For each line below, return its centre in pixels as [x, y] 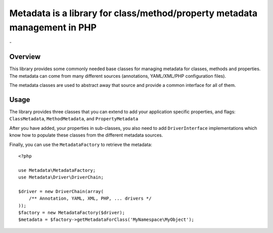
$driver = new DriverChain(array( [61, 191]
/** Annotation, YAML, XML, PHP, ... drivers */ [90, 199]
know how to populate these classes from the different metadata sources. [86, 135]
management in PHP [53, 27]
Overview [25, 57]
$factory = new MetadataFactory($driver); [72, 213]
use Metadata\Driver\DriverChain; [61, 177]
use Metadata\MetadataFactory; [57, 170]
